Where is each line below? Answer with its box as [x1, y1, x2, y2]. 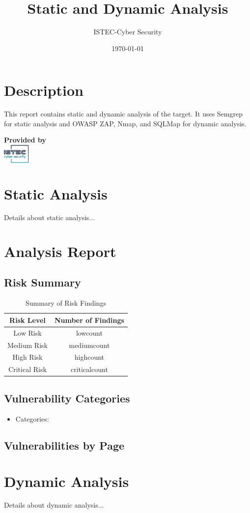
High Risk [12, 352, 43, 362]
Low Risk [13, 327, 42, 338]
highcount [74, 352, 105, 362]
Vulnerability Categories [4, 390, 130, 405]
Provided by [4, 135, 46, 145]
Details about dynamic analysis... [4, 500, 104, 510]
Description [4, 80, 84, 100]
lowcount [76, 327, 103, 338]
